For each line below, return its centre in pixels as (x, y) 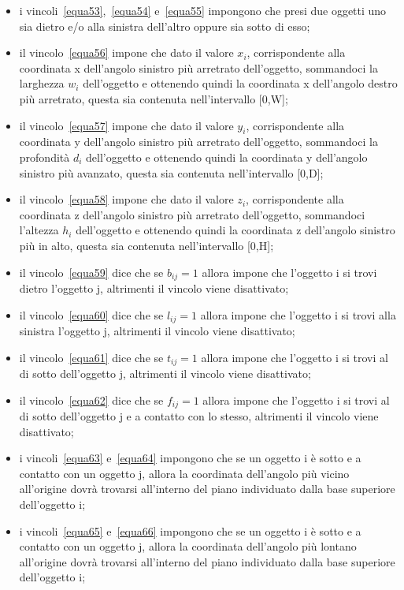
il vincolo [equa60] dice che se (91, 314)
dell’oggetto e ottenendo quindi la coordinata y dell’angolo (227, 157)
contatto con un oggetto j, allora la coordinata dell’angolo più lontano (188, 546)
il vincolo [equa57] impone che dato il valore (126, 125)
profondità (44, 157)
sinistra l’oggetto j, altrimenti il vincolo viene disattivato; (157, 331)
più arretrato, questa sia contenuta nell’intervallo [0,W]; (154, 98)
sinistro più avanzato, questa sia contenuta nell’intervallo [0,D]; (171, 172)
